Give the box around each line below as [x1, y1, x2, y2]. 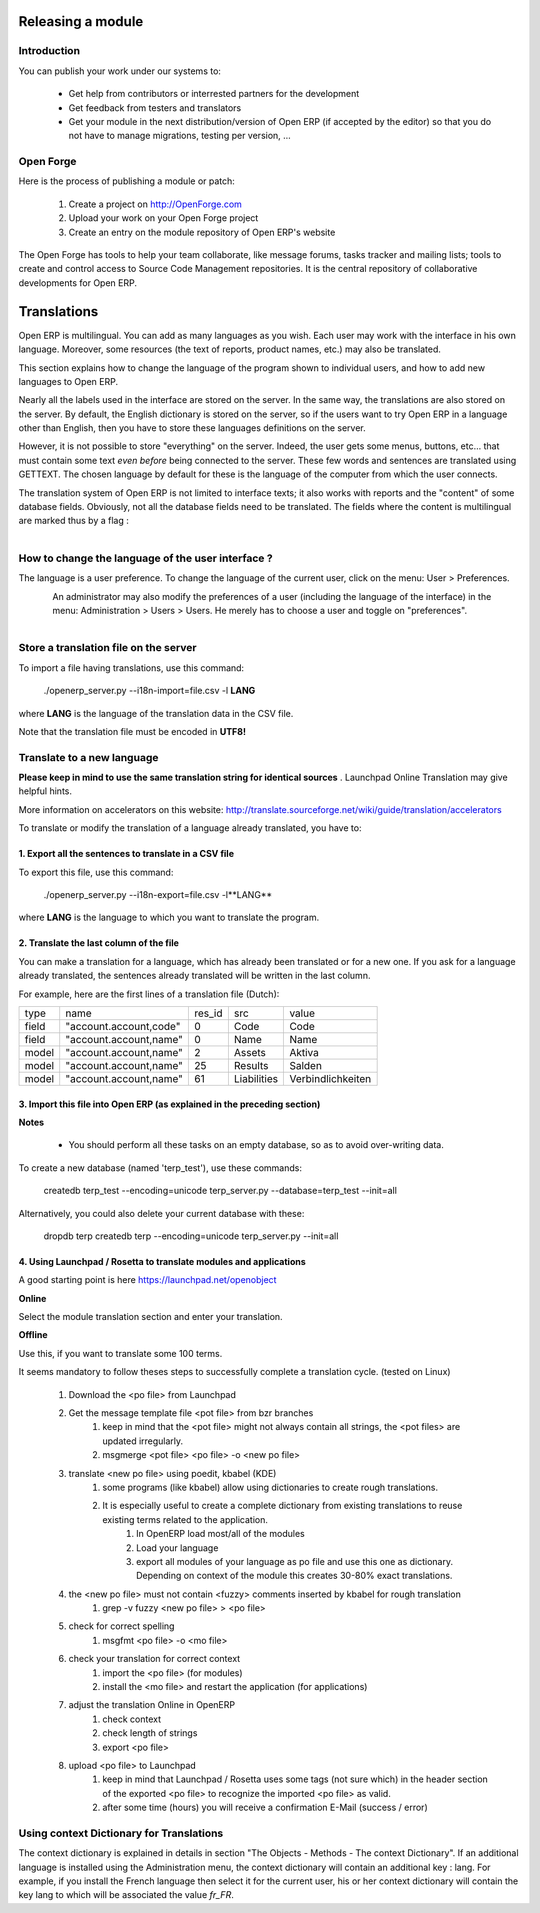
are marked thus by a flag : [18, 515, 130, 527]
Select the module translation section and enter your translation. [18, 1311, 284, 1323]
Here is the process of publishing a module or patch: [18, 175, 235, 187]
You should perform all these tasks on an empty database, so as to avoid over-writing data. [68, 1139, 444, 1151]
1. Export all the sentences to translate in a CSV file [18, 848, 235, 860]
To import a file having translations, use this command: [18, 661, 245, 674]
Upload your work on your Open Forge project [68, 212, 259, 224]
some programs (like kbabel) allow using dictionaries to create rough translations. [102, 1481, 439, 1493]
